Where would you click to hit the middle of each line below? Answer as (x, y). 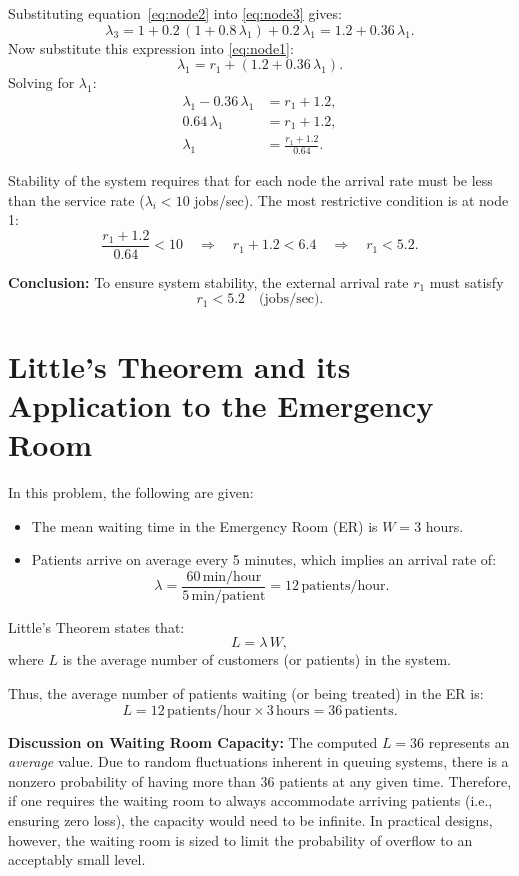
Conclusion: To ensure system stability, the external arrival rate (208, 281)
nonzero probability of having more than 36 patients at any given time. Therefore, (260, 780)
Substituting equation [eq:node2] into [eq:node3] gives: (175, 13)
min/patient (228, 595)
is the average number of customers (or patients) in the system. (256, 659)
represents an (469, 741)
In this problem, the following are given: (131, 491)
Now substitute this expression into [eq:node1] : (151, 47)
